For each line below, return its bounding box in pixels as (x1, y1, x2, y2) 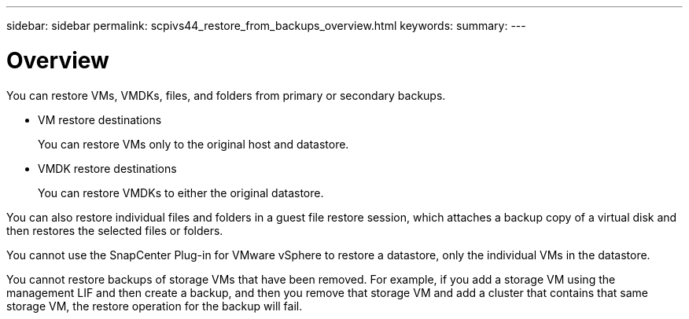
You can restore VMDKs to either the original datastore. (38, 185, 324, 200)
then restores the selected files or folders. (6, 223, 223, 237)
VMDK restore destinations (38, 161, 177, 175)
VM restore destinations (38, 112, 162, 126)
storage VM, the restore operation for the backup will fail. (6, 299, 303, 313)
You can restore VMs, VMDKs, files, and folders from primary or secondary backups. (6, 88, 446, 102)
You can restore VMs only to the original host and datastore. (38, 137, 349, 151)
